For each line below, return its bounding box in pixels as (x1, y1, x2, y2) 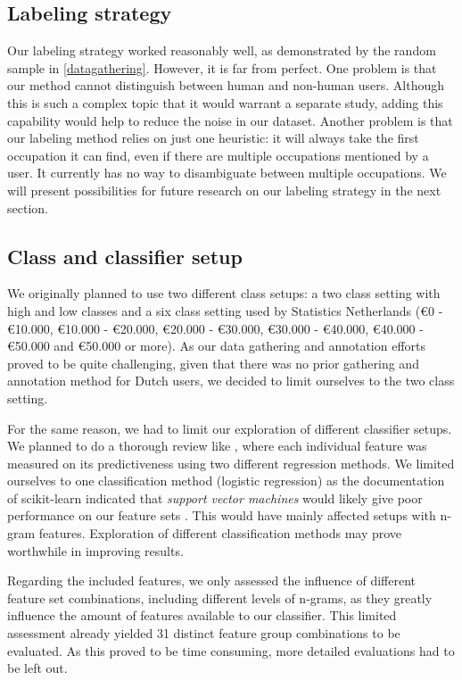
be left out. (7, 659, 68, 677)
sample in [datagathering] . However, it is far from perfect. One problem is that (7, 58, 437, 77)
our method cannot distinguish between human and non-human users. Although (7, 76, 445, 95)
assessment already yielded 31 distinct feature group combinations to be (7, 624, 400, 643)
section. (7, 198, 48, 217)
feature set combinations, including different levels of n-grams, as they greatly (7, 588, 433, 607)
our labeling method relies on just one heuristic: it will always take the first (7, 129, 419, 147)
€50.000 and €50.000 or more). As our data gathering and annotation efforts (7, 336, 426, 355)
